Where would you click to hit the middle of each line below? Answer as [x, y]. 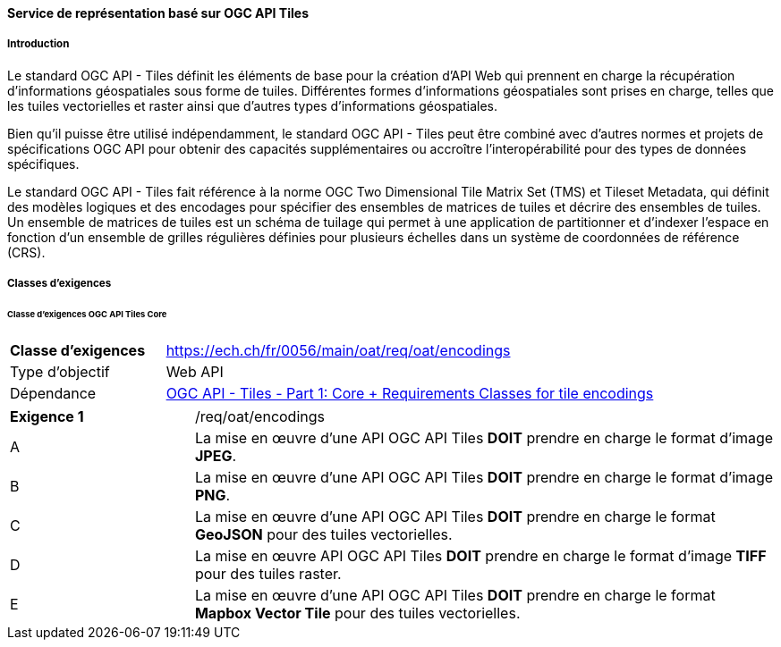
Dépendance [53, 393]
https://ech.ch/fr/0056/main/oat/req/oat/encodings [338, 350]
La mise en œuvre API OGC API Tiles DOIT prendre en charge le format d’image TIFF [480, 555]
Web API [195, 371]
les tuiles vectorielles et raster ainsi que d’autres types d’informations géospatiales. [253, 105]
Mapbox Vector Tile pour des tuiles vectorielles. [357, 613]
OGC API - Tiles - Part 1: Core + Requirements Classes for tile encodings [410, 393]
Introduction [38, 44]
